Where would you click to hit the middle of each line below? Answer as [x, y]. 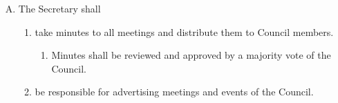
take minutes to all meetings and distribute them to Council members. [184, 31]
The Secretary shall [59, 8]
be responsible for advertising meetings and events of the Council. [174, 92]
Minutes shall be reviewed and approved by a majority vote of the [191, 55]
